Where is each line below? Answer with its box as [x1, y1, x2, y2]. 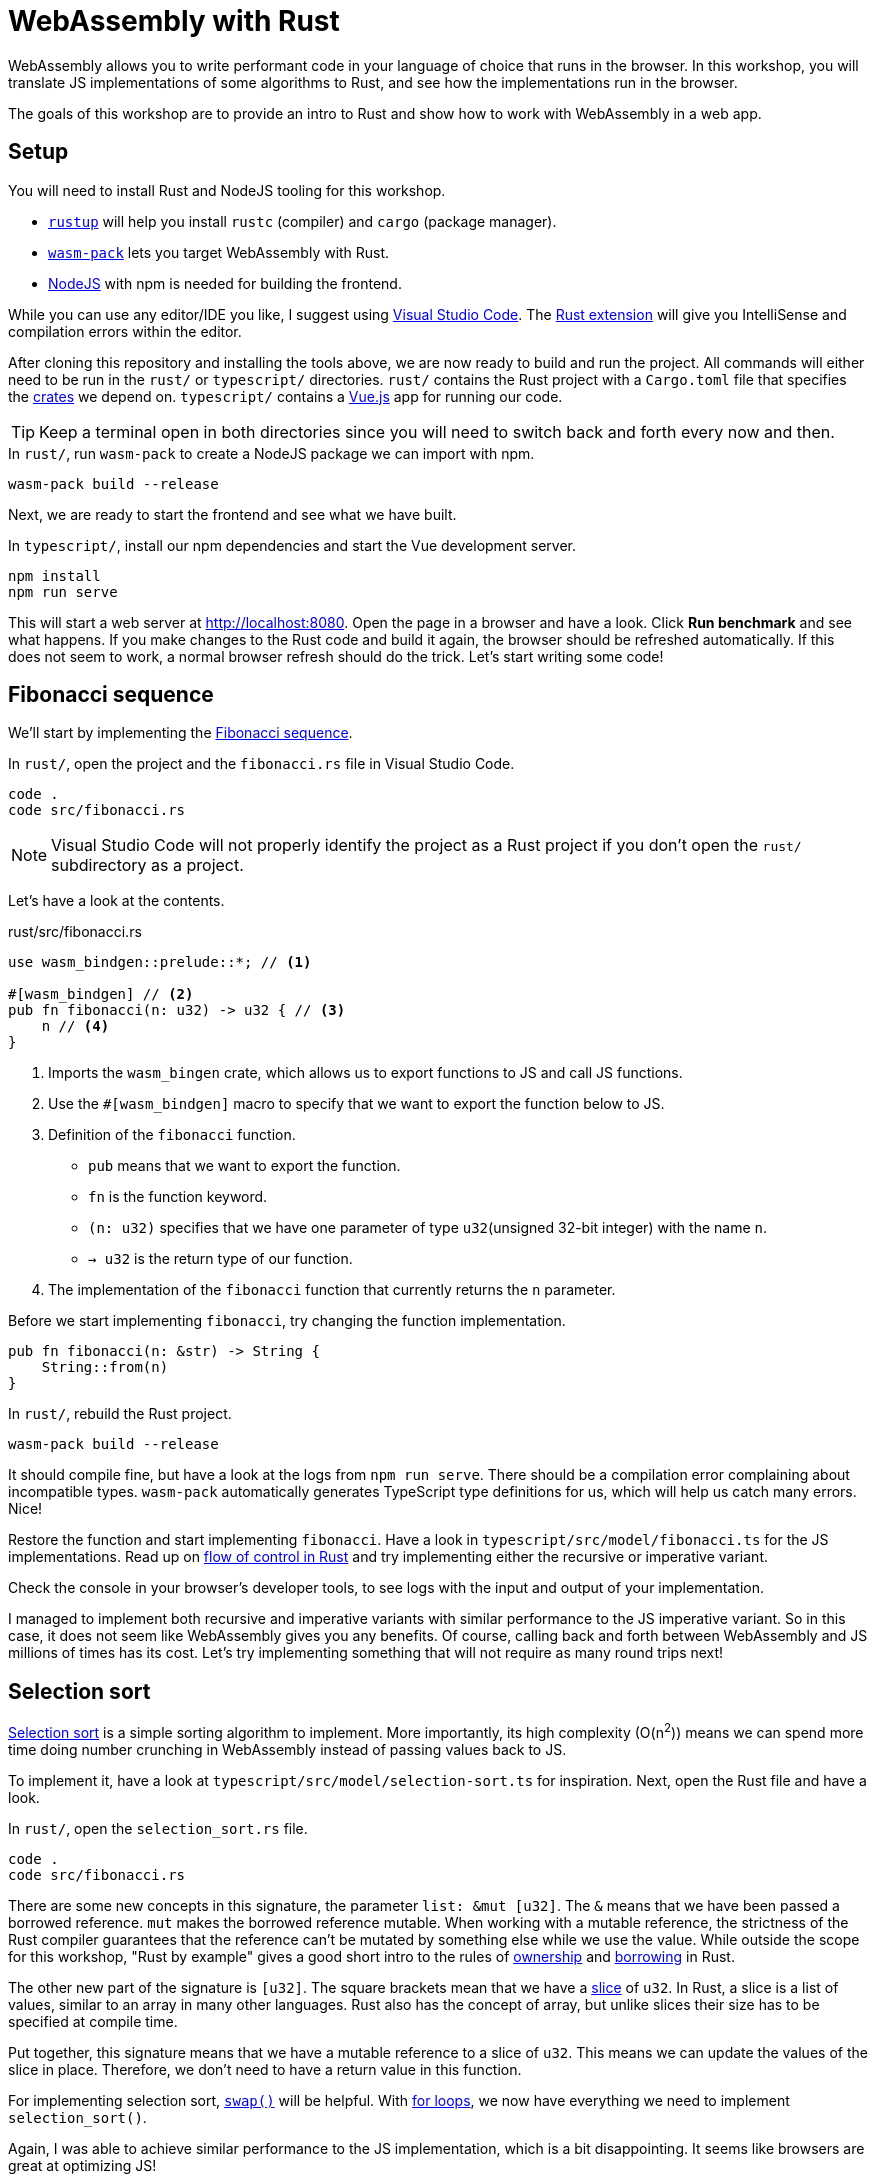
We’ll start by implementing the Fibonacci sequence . [8, 724, 353, 742]
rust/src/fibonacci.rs [8, 923, 142, 941]
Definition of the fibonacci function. [48, 1126, 296, 1144]
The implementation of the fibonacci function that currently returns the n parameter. [48, 1281, 616, 1299]
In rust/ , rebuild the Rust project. [8, 1405, 232, 1423]
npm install [8, 567, 101, 584]
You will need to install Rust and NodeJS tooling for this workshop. [8, 181, 446, 199]
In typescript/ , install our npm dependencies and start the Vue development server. [8, 536, 577, 554]
